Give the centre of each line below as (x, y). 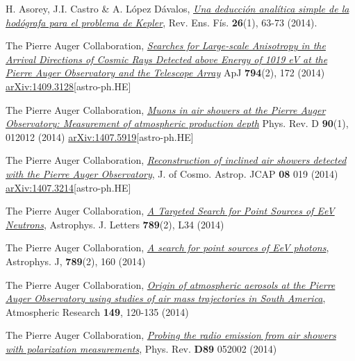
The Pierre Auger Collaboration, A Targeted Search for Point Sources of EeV (170, 211)
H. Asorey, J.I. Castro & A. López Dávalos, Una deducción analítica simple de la (177, 8)
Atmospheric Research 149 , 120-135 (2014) (97, 311)
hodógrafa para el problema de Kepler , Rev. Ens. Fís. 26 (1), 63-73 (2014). (162, 22)
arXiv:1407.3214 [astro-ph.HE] (68, 187)
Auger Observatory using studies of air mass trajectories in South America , (166, 298)
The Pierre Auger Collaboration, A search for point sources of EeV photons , (167, 247)
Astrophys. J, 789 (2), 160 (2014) (76, 261)
